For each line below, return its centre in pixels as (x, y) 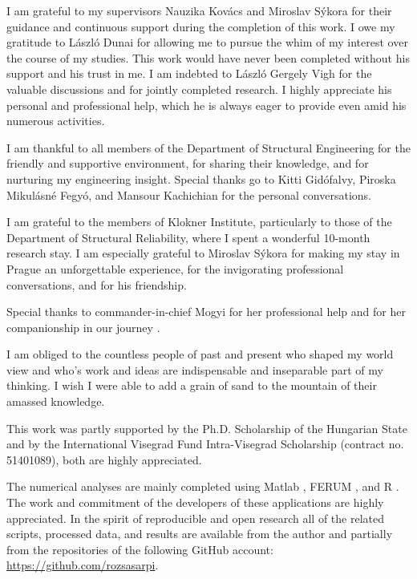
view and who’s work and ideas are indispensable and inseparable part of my (195, 369)
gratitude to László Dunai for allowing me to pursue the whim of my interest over (207, 42)
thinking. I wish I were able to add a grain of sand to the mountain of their (192, 385)
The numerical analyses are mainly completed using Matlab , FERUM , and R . (203, 486)
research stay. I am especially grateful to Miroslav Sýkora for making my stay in (203, 253)
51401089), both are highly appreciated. (104, 459)
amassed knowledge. (56, 401)
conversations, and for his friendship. (97, 284)
